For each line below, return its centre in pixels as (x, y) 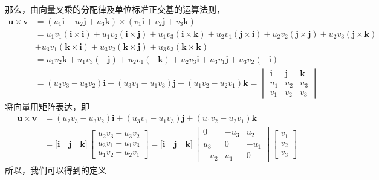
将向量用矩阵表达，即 (47, 106)
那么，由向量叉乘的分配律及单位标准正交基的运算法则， (115, 9)
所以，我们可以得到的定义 (56, 169)
